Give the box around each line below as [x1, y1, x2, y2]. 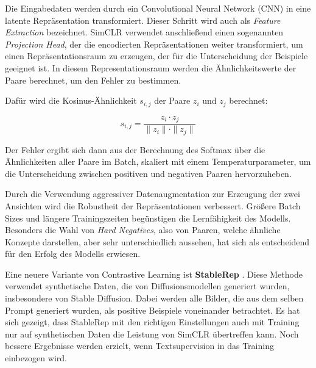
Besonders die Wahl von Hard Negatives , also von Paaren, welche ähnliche [5, 223, 281, 236]
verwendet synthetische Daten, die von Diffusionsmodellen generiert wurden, [5, 280, 290, 292]
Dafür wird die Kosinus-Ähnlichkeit [5, 94, 137, 107]
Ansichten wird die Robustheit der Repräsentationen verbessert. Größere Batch [5, 199, 301, 212]
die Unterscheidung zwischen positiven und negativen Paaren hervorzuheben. [5, 167, 292, 179]
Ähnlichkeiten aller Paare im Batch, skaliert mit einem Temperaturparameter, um [5, 155, 311, 168]
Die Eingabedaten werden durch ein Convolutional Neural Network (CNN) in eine [5, 2, 311, 14]
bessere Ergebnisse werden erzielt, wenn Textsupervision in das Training [5, 339, 274, 352]
